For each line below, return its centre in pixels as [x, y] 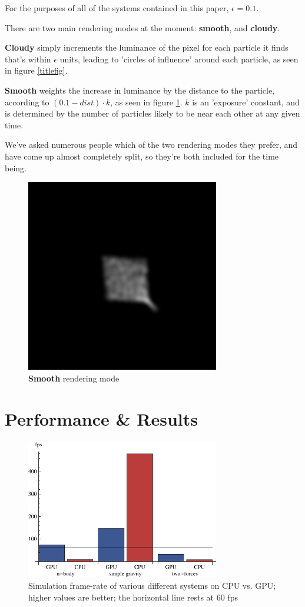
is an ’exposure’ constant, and [246, 102]
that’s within [28, 59]
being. [16, 167]
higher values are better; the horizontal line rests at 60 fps [133, 597]
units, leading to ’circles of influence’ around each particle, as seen [179, 59]
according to [27, 102]
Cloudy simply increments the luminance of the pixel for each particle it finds [147, 47]
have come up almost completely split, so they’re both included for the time [142, 156]
